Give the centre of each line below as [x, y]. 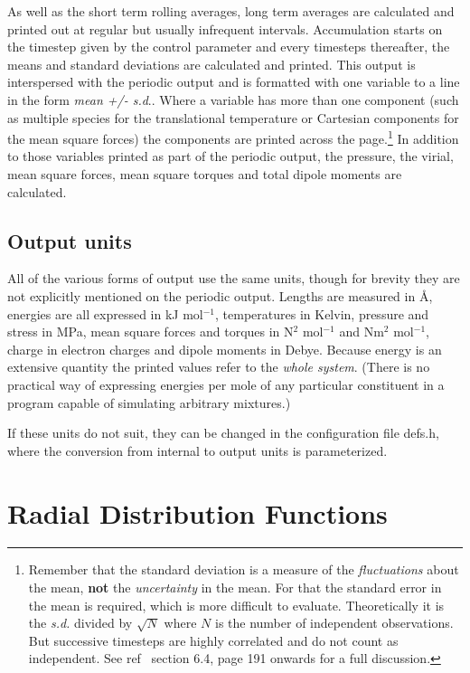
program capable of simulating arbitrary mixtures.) [149, 402]
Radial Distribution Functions [197, 512]
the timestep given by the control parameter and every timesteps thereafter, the [229, 47]
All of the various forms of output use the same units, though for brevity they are [234, 278]
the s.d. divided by [80, 623]
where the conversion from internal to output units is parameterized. [197, 450]
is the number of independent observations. [334, 623]
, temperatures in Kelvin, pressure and [322, 313]
